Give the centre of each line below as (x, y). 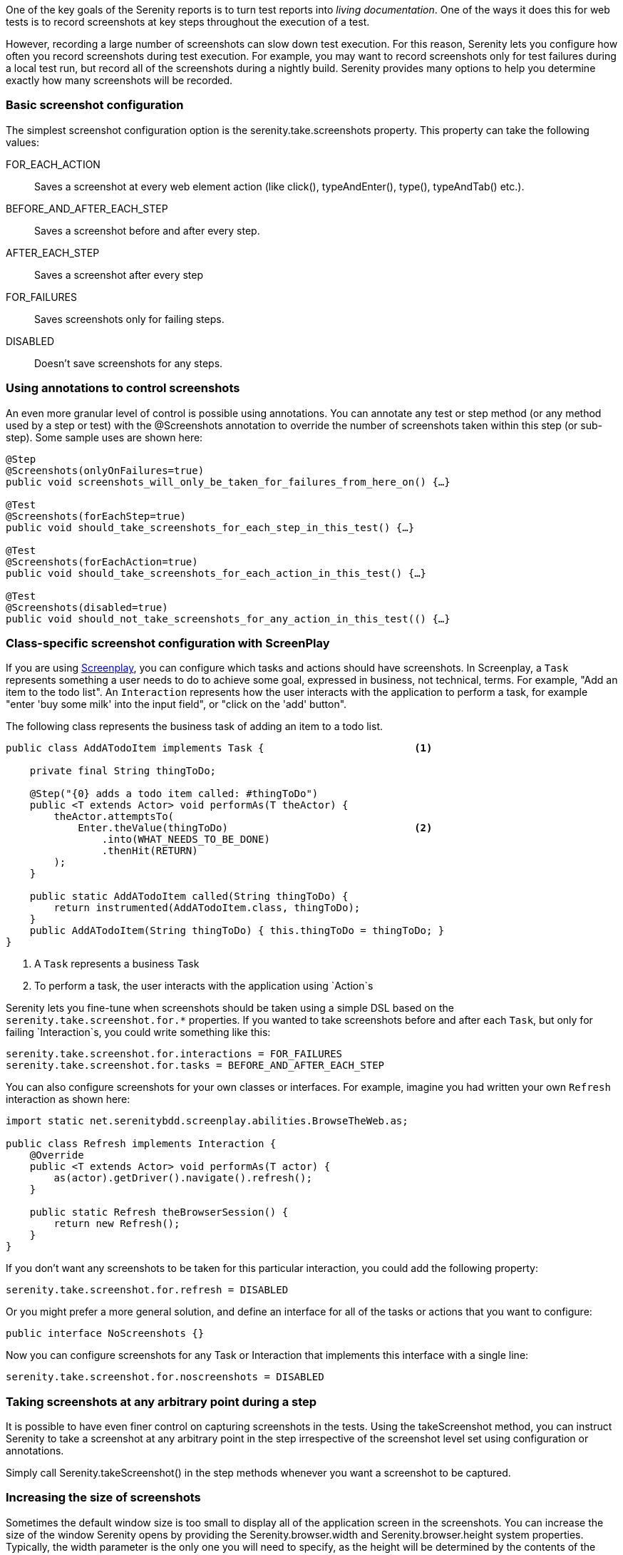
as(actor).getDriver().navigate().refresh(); (183, 1178)
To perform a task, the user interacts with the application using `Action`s (204, 986)
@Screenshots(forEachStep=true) (96, 516)
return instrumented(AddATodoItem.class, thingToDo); (207, 908)
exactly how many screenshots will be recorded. (119, 80)
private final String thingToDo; (123, 771)
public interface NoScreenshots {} (105, 1334)
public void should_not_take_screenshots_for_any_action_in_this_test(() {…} (228, 619)
